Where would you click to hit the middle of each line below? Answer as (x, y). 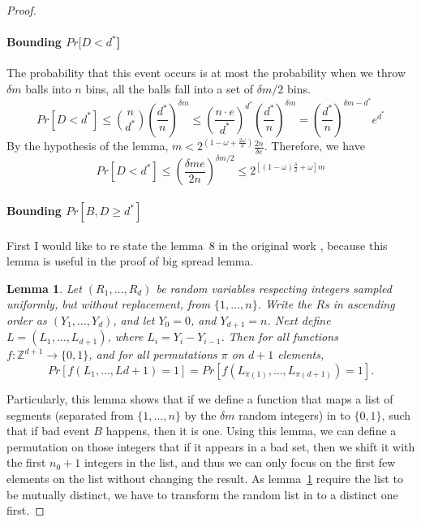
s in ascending (360, 304)
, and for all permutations (153, 354)
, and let (134, 319)
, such (396, 414)
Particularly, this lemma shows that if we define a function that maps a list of (200, 399)
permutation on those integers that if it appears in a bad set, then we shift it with (211, 446)
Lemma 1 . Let (44, 288)
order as (27, 319)
